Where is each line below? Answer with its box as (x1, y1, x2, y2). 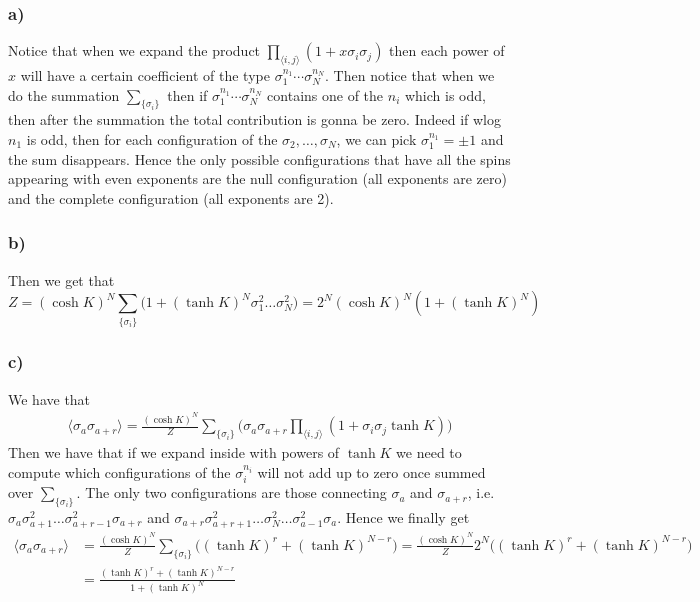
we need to (396, 442, 462, 463)
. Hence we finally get (337, 506, 470, 527)
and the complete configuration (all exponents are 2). (8, 187, 334, 208)
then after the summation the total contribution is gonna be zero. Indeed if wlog (8, 109, 502, 130)
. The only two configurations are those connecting (76, 482, 387, 503)
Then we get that (8, 269, 115, 290)
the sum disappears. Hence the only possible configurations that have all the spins (8, 148, 511, 169)
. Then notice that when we (325, 65, 495, 86)
